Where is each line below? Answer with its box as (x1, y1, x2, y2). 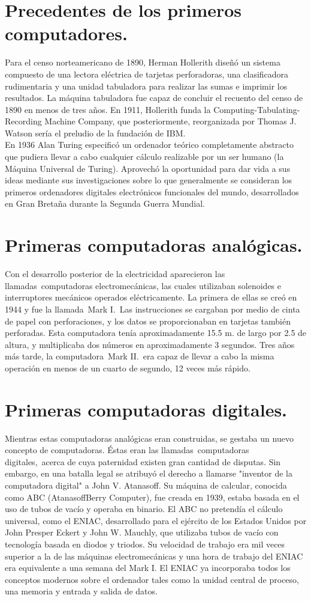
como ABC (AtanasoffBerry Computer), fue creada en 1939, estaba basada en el (5, 490, 300, 503)
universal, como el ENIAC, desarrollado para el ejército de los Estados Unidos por (5, 514, 307, 526)
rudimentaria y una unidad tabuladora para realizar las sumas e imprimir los (5, 79, 288, 92)
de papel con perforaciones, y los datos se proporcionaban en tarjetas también (5, 314, 291, 327)
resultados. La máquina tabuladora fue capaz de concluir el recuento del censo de (5, 91, 303, 104)
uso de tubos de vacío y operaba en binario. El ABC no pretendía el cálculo (5, 502, 283, 515)
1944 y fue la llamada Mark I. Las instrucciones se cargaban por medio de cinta (5, 302, 300, 315)
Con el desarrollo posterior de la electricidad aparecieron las (5, 267, 225, 280)
